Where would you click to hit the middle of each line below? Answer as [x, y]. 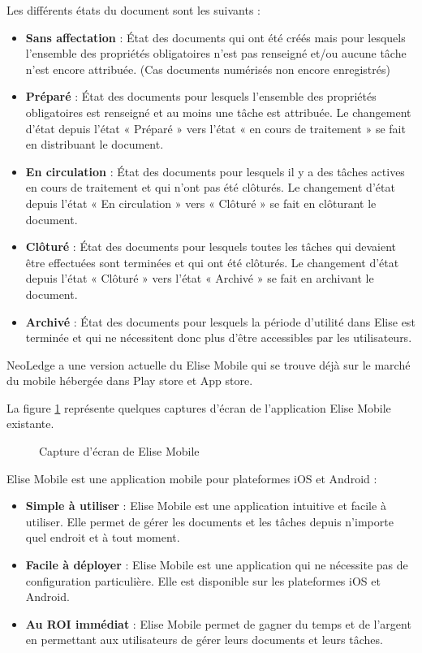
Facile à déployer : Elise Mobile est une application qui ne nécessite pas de [217, 565]
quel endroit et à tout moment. [103, 537]
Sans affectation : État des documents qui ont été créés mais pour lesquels [215, 37]
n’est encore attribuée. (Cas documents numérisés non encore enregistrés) [208, 69]
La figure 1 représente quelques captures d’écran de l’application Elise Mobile [199, 407]
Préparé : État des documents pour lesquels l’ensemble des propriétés [201, 96]
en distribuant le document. [95, 144]
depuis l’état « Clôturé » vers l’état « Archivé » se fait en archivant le [200, 278]
